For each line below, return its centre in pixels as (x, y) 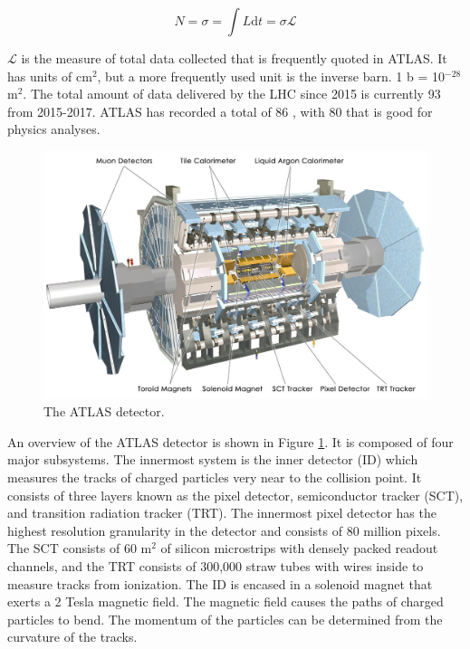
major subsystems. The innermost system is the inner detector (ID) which (213, 459)
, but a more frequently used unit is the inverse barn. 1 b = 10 (271, 76)
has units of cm (50, 76)
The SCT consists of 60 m (80, 548)
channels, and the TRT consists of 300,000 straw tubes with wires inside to (216, 566)
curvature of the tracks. (72, 637)
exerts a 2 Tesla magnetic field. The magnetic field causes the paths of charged (225, 601)
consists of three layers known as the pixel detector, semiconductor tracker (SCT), (235, 495)
